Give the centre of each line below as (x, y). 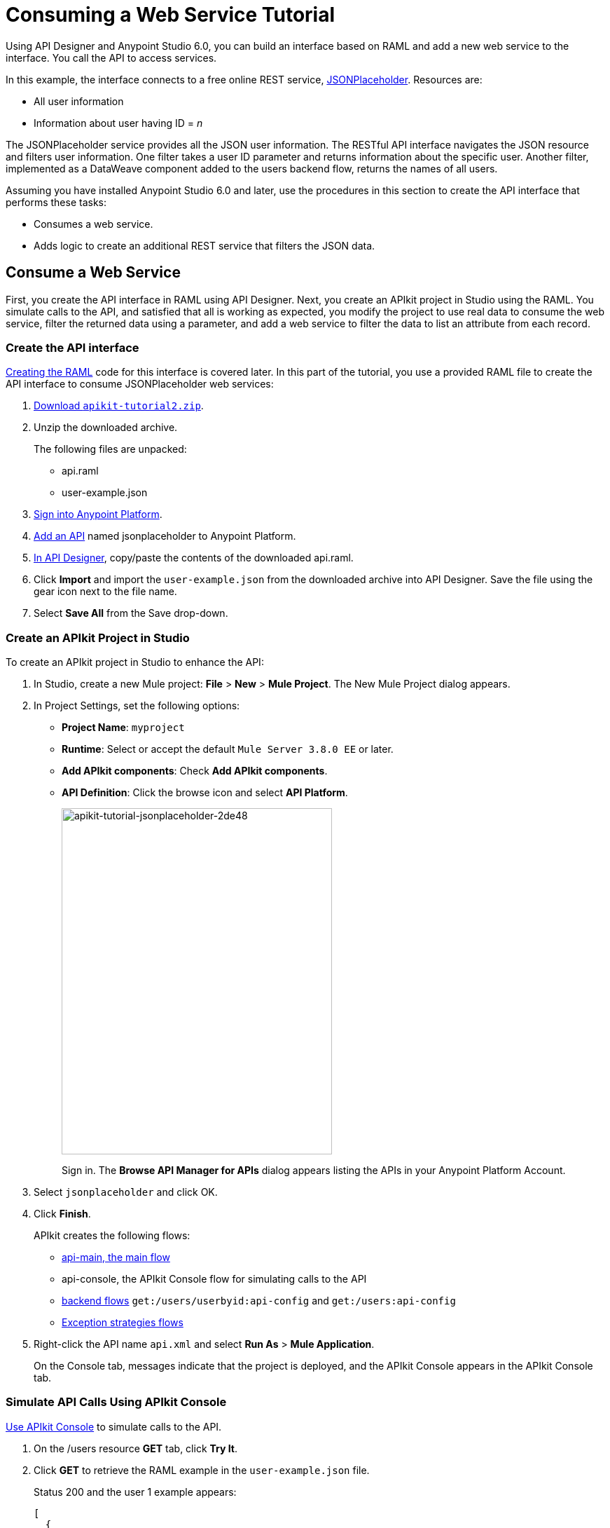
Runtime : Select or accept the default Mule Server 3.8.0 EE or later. (228, 749)
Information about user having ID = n (118, 123)
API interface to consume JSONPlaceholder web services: (140, 384)
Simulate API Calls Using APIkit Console (116, 1402)
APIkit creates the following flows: (112, 1236)
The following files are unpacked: (110, 449)
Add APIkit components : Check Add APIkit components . (195, 771)
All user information (79, 101)
